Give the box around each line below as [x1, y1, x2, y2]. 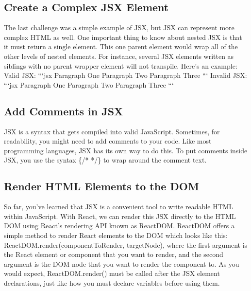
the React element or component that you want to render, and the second [4, 249, 223, 259]
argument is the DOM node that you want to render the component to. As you [4, 258, 239, 269]
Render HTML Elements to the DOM [4, 179, 199, 194]
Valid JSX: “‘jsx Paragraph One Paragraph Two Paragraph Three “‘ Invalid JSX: [4, 70, 247, 80]
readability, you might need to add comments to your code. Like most [4, 136, 212, 146]
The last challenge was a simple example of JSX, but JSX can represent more [4, 22, 234, 33]
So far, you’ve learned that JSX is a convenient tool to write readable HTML [4, 201, 234, 212]
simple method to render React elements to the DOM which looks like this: [4, 230, 228, 240]
